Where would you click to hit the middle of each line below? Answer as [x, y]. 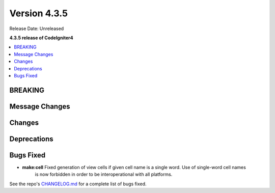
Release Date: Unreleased [37, 29]
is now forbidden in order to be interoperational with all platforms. [104, 174]
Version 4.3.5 [39, 13]
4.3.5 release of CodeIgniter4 [41, 38]
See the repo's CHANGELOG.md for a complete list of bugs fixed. [78, 184]
